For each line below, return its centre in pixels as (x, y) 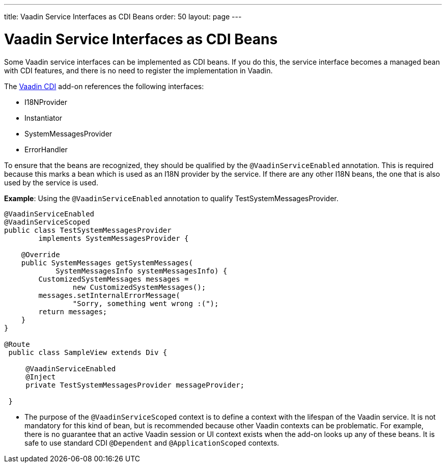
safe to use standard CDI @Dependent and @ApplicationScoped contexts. (152, 443)
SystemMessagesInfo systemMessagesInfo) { (142, 271)
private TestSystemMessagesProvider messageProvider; (135, 385)
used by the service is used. (51, 182)
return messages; (73, 311)
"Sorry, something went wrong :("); (146, 303)
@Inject (41, 377)
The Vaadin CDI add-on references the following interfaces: (104, 86)
